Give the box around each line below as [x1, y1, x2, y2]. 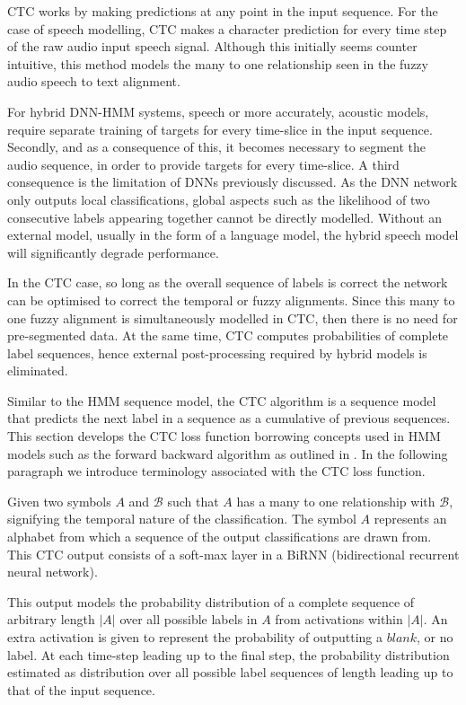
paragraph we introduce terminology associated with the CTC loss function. [7, 462, 426, 480]
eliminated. [7, 361, 68, 380]
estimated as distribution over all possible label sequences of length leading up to [7, 663, 453, 682]
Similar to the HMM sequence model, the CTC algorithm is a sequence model [7, 391, 436, 410]
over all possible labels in [119, 610, 258, 629]
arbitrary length [7, 610, 95, 629]
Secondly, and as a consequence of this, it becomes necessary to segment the [7, 137, 426, 156]
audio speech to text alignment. [7, 72, 180, 91]
